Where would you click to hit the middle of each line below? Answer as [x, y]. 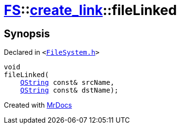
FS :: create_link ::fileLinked [90, 10]
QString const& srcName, [67, 83]
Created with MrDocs [38, 105]
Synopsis [27, 33]
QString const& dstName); [69, 90]
